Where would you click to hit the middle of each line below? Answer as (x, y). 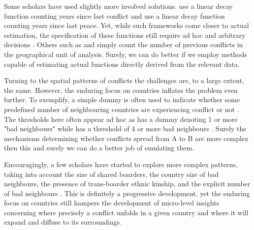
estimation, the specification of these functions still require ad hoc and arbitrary (125, 35)
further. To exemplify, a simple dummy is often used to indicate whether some (122, 100)
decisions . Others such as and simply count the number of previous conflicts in (124, 44)
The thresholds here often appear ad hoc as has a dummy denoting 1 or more (121, 119)
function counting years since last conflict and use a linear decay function (114, 15)
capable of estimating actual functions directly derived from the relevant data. (122, 64)
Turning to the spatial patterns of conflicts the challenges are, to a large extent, (124, 80)
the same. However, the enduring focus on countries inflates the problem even (121, 90)
